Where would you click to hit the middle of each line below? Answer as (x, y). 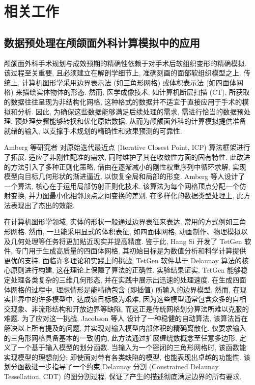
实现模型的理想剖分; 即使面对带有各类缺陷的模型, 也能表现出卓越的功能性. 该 (127, 357)
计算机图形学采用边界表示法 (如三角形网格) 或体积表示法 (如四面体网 (132, 82)
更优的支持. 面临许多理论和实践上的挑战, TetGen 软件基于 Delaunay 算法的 (123, 260)
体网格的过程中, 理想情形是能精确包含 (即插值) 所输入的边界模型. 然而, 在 (122, 289)
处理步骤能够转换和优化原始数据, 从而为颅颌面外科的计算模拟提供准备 (134, 121)
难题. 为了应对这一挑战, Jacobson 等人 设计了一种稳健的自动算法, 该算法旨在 (126, 318)
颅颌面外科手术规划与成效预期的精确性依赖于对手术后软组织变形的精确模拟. (125, 63)
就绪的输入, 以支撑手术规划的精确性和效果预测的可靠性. (93, 130)
